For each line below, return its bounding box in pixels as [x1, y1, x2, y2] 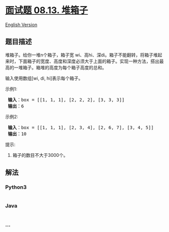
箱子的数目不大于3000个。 [12, 152, 68, 158]
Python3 [5, 184, 27, 191]
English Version [5, 21, 38, 28]
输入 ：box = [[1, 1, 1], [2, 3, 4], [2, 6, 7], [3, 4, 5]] [8, 125, 154, 130]
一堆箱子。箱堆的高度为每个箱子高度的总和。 [14, 64, 107, 71]
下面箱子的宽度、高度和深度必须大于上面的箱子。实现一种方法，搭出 [18, 58, 159, 64]
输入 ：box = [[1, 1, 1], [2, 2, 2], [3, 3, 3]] [8, 97, 125, 102]
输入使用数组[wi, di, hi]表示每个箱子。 [5, 75, 83, 81]
